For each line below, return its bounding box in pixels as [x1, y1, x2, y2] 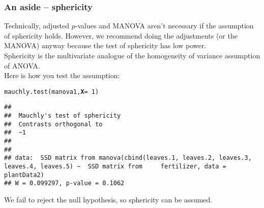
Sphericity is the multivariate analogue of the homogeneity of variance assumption [4, 50, 260, 60]
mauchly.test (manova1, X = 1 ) [4, 88, 99, 95]
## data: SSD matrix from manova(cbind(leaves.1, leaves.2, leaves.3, [4, 154, 252, 162]
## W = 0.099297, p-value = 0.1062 [4, 180, 125, 187]
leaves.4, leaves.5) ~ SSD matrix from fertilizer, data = [4, 163, 226, 170]
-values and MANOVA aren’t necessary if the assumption [75, 20, 254, 31]
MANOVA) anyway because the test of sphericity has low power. [4, 40, 207, 51]
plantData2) [4, 171, 44, 179]
